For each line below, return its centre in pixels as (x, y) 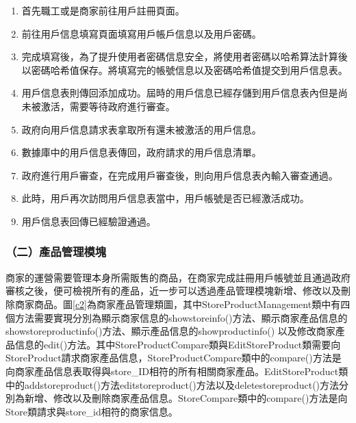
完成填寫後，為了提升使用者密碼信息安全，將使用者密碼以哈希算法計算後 (185, 56)
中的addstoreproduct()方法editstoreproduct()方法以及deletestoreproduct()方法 (173, 384)
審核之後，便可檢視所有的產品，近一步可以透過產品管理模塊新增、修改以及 (173, 291)
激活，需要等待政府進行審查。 (108, 106)
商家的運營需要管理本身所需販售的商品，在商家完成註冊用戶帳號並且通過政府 (178, 277)
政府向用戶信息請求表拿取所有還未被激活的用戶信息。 (141, 129)
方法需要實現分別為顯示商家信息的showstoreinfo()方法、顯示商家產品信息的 (181, 317)
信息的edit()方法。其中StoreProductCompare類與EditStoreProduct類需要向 (178, 344)
